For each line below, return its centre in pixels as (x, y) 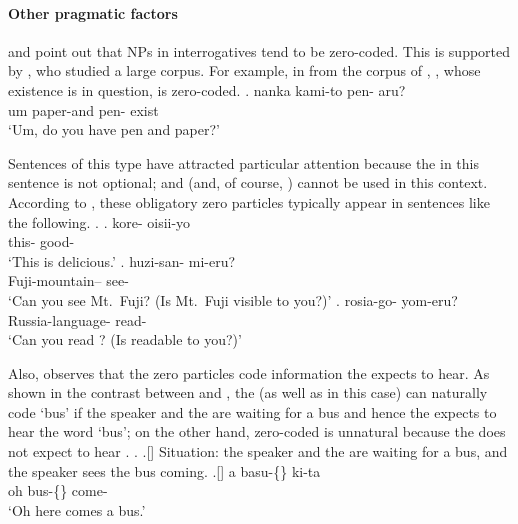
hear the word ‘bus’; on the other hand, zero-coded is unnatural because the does (257, 431)
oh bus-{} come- (58, 490)
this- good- (41, 241)
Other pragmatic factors (93, 12)
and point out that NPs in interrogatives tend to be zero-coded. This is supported (259, 50)
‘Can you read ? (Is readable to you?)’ (125, 339)
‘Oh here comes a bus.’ (77, 509)
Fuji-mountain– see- (68, 280)
